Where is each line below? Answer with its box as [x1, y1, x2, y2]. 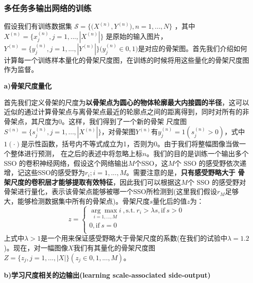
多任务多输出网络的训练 [4, 1, 91, 14]
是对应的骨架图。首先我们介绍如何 [138, 43, 247, 53]
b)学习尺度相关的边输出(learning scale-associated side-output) [4, 269, 211, 280]
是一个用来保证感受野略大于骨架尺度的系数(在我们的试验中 [40, 233, 228, 243]
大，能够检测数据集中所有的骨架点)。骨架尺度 [4, 195, 150, 206]
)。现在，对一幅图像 [4, 242, 68, 252]
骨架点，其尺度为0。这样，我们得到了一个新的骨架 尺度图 [4, 116, 187, 126]
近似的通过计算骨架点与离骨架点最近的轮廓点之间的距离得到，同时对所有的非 [4, 106, 249, 117]
